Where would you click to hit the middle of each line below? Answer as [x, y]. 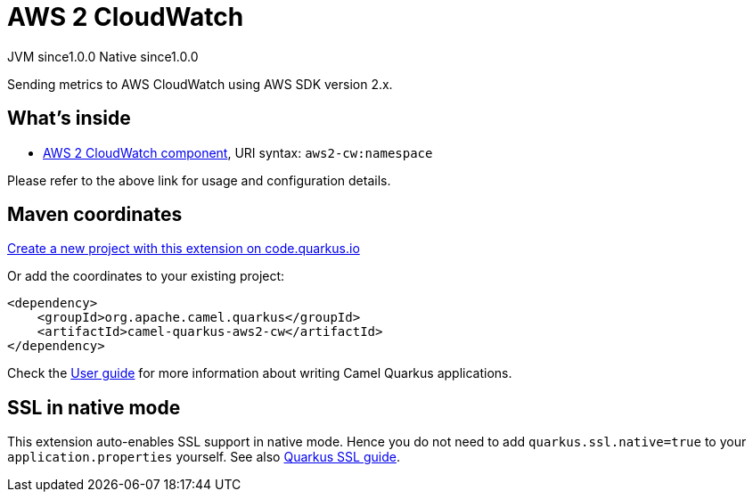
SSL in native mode [94, 407]
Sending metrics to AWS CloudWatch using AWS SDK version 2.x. [200, 84]
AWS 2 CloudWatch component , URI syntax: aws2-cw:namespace [238, 152]
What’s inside [69, 119]
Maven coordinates [95, 215]
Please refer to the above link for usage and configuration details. [199, 180]
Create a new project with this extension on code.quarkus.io [184, 249]
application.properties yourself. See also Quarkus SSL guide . [204, 457]
